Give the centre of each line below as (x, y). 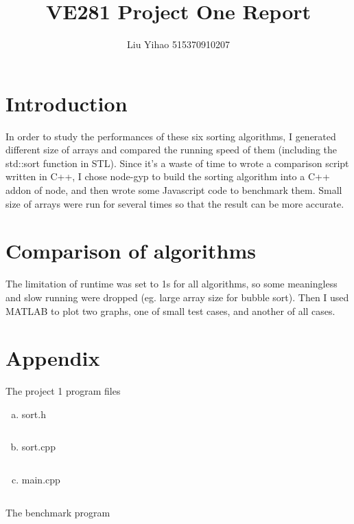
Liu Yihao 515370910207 (178, 44)
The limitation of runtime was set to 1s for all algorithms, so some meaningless (172, 284)
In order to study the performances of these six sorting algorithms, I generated (171, 136)
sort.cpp (38, 447)
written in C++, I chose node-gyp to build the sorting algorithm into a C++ (168, 176)
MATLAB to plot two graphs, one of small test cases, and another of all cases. (170, 310)
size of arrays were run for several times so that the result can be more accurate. (175, 203)
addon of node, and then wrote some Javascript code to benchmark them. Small (174, 190)
